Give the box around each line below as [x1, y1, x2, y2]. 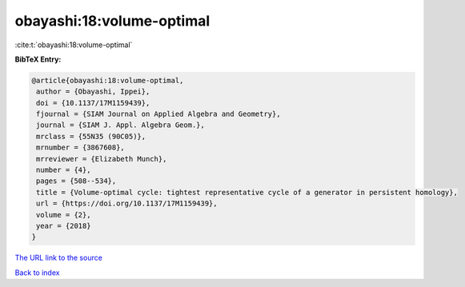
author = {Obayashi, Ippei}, [36, 87, 150, 96]
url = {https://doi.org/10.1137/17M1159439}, [36, 199, 218, 208]
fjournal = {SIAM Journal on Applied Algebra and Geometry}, [36, 110, 281, 119]
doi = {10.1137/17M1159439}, [36, 98, 150, 107]
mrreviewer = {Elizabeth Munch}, [36, 154, 167, 163]
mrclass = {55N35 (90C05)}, [36, 132, 146, 141]
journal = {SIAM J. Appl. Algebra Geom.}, [36, 121, 206, 130]
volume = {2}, [36, 210, 91, 219]
